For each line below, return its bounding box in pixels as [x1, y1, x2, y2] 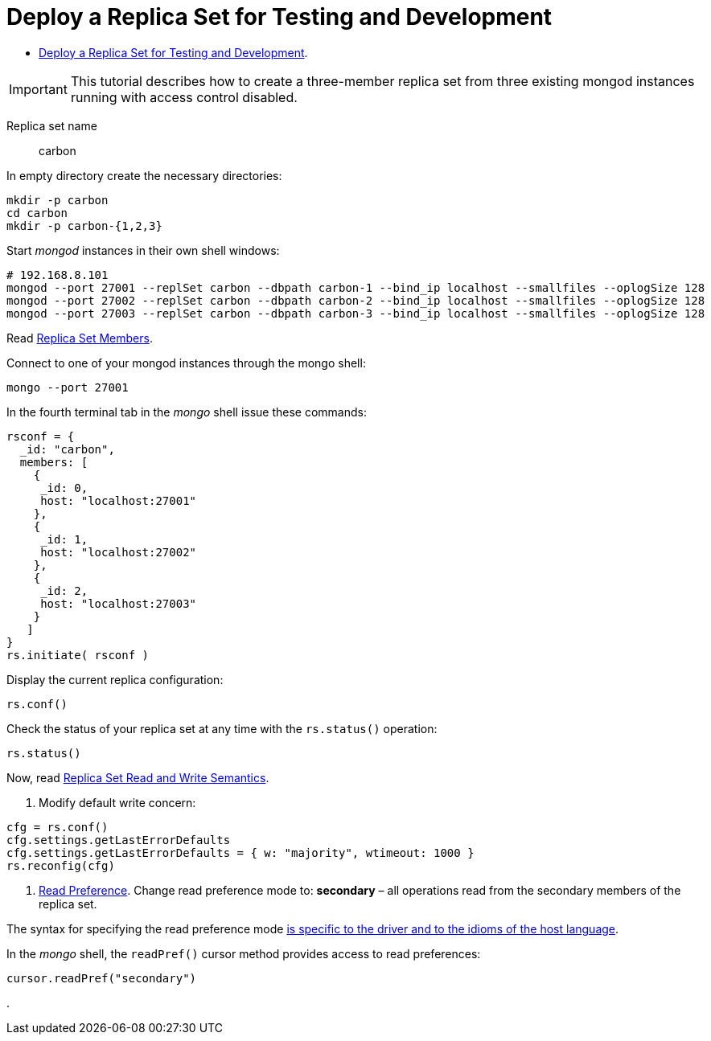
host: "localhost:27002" [40, 545, 197, 559]
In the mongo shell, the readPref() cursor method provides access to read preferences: [6, 946, 481, 961]
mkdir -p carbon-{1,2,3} [6, 219, 162, 232]
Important [9, 80, 68, 97]
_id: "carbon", [19, 442, 115, 456]
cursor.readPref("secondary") [6, 971, 197, 985]
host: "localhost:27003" [40, 596, 197, 610]
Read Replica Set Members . [6, 330, 153, 345]
